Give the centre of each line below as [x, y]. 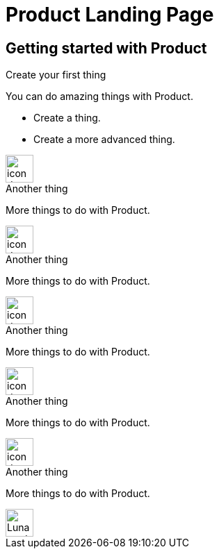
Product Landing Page [110, 15]
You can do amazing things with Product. [99, 96]
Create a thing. [67, 118]
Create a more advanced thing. [104, 140]
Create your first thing [56, 75]
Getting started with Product [106, 48]
